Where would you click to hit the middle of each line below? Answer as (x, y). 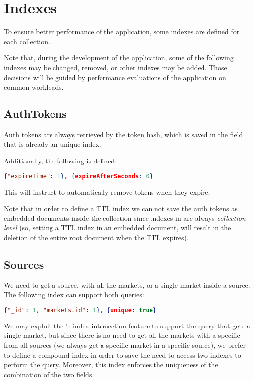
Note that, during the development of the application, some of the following (119, 58)
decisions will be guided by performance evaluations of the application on (115, 77)
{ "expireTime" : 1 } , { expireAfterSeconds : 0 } (78, 176)
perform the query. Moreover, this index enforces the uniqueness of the (111, 364)
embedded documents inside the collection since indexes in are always (109, 218)
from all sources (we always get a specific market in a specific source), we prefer (125, 345)
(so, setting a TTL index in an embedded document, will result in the (125, 228)
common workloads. (34, 87)
